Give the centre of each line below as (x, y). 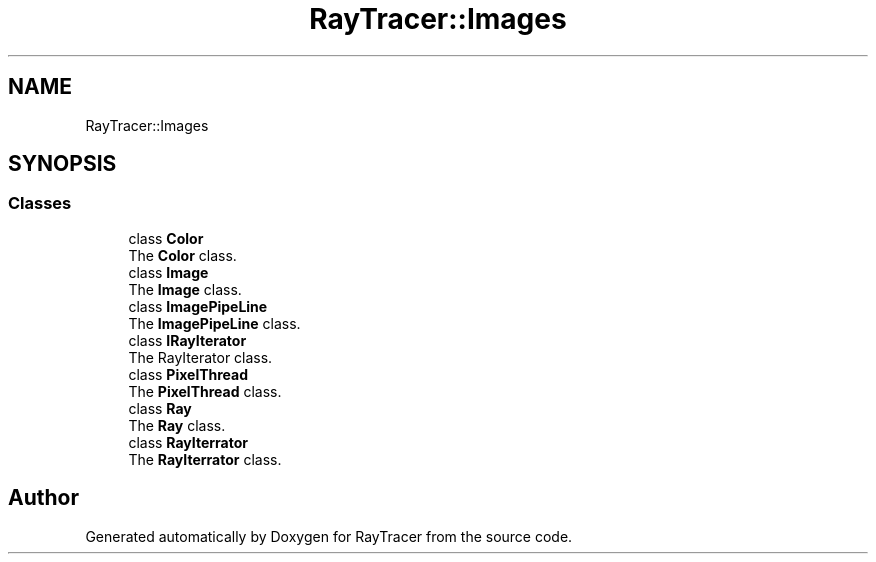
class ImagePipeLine (198, 306)
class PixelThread (188, 374)
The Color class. (182, 255)
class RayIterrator (188, 442)
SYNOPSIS (62, 164)
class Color (166, 238)
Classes (40, 203)
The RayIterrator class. (205, 459)
